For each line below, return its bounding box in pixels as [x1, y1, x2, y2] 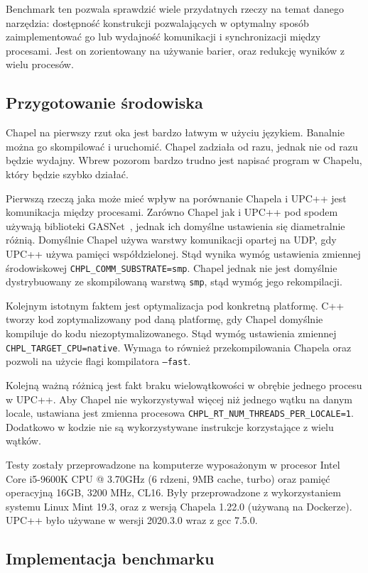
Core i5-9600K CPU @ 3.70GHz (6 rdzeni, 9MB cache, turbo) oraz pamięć [6, 471, 330, 486]
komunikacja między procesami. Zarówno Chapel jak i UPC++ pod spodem [6, 204, 338, 219]
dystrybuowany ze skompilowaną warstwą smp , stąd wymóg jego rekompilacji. [6, 274, 342, 289]
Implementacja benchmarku [6, 547, 215, 569]
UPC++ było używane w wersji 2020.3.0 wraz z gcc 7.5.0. [6, 513, 258, 528]
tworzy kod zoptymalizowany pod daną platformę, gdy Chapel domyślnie [6, 312, 323, 327]
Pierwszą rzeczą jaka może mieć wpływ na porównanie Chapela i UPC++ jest [6, 190, 347, 205]
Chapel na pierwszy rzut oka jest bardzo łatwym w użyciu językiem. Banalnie [6, 125, 345, 140]
